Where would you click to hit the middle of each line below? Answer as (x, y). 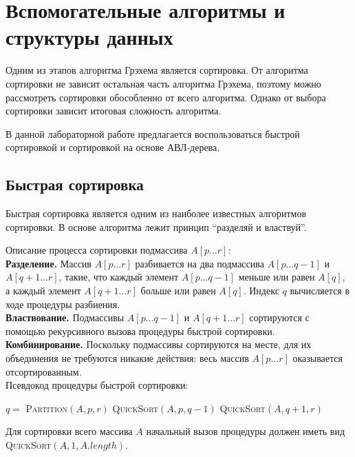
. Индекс (261, 291)
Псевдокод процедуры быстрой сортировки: (97, 385)
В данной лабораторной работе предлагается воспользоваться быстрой (153, 133)
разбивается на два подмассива (200, 263)
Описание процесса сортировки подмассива (97, 250)
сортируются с (279, 317)
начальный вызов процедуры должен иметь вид (246, 431)
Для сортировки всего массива (69, 431)
